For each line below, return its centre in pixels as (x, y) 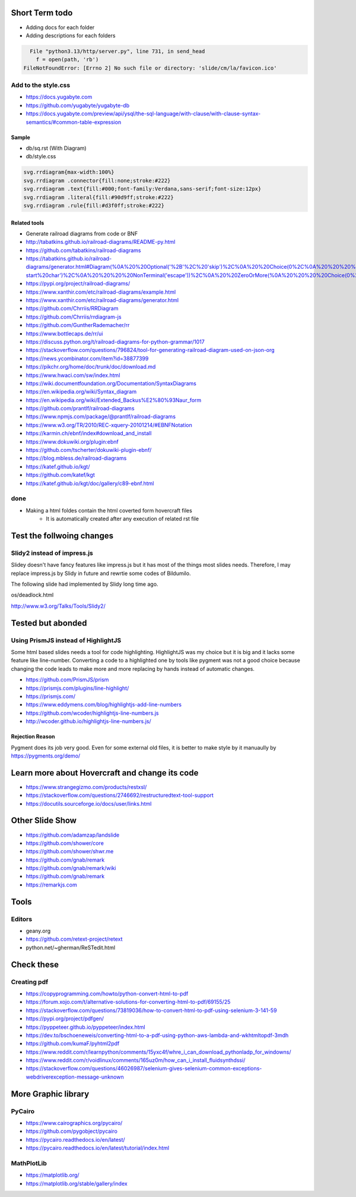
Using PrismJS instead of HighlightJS (66, 640)
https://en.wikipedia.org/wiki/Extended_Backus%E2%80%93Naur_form (114, 400)
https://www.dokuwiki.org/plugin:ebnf (72, 442)
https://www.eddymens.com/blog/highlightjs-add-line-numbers (104, 705)
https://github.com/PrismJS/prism (67, 680)
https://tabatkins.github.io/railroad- (69, 259)
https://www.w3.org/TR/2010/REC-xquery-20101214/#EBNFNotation (109, 425)
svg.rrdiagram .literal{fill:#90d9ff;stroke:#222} (99, 197)
